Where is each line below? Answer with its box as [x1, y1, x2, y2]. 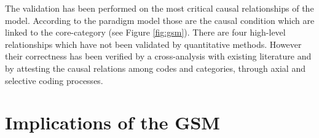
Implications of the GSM [5, 110, 220, 135]
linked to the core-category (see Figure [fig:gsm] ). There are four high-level [5, 26, 286, 39]
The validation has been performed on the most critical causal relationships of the [5, 2, 314, 14]
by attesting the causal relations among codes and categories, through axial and [5, 61, 305, 74]
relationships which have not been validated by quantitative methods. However [5, 37, 302, 50]
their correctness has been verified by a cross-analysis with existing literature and [5, 50, 312, 63]
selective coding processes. [5, 74, 103, 86]
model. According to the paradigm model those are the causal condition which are [5, 13, 315, 26]
